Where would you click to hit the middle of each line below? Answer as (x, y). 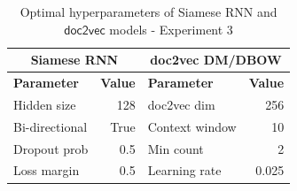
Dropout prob (51, 148)
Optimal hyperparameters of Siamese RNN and (148, 11)
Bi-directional (51, 126)
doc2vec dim (181, 104)
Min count (176, 148)
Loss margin (47, 170)
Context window (192, 126)
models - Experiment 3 (171, 29)
